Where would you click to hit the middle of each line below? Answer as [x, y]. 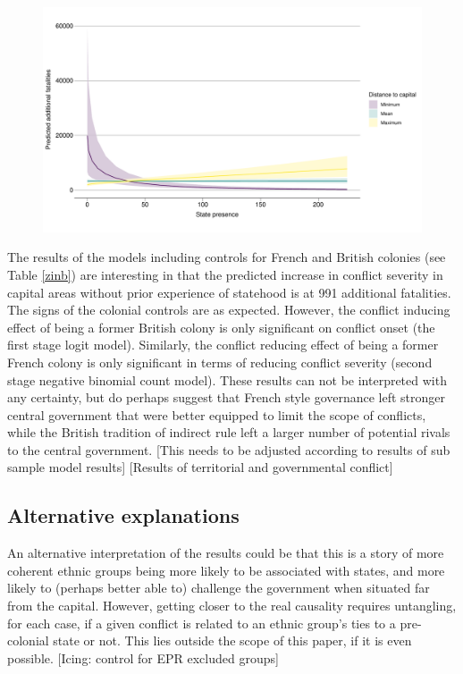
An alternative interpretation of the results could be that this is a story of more [226, 553]
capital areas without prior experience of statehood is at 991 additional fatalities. [229, 292]
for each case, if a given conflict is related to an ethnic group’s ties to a [202, 623]
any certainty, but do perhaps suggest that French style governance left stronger [227, 397]
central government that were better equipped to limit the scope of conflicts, [217, 414]
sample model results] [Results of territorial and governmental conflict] [200, 467]
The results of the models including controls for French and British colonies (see [227, 257]
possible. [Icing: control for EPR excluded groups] [143, 657]
